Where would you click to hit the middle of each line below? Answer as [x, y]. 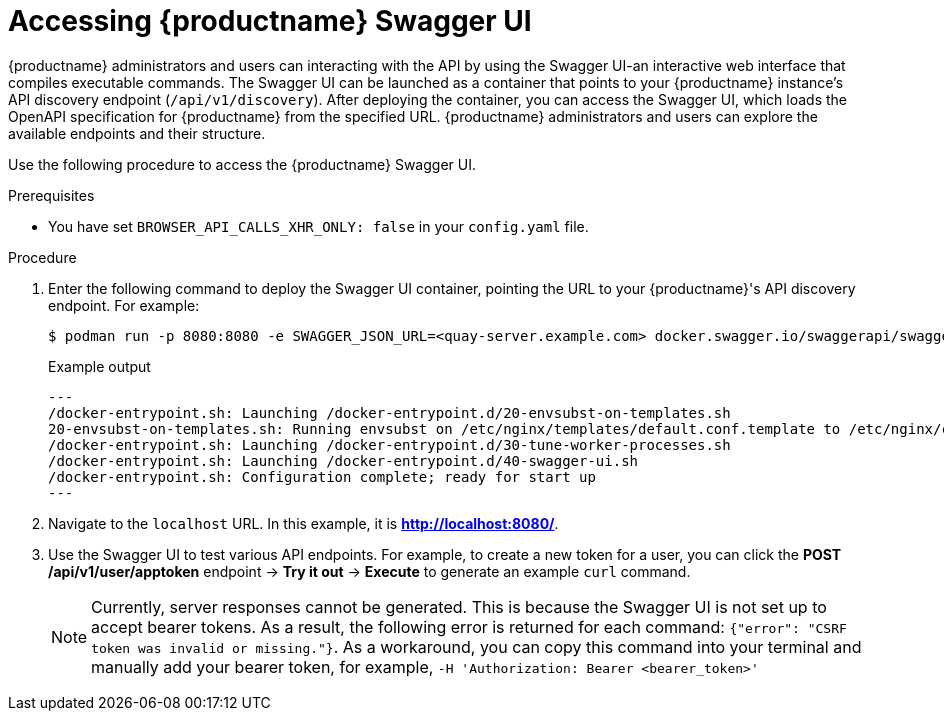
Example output [99, 366]
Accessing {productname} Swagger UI [270, 21]
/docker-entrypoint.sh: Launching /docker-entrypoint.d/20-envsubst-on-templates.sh [389, 412]
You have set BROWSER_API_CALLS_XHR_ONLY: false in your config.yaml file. [318, 226]
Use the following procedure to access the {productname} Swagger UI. [242, 164]
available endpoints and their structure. [137, 133]
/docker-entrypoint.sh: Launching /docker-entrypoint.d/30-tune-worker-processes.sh [389, 444]
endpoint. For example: [124, 305]
